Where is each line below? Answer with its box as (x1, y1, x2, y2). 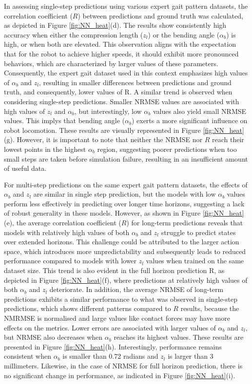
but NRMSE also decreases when (4, 332, 103, 342)
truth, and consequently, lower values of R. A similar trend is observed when (4, 87, 233, 97)
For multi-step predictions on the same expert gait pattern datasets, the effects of (4, 179, 248, 189)
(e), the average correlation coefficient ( (4, 218, 121, 228)
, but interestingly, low (74, 106, 142, 116)
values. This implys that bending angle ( (4, 115, 125, 126)
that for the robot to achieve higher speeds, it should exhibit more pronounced (4, 48, 239, 58)
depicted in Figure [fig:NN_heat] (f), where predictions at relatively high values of (4, 274, 248, 285)
